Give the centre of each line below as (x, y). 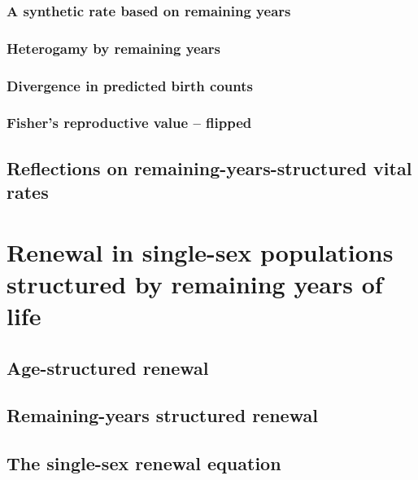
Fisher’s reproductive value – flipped (129, 123)
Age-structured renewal (108, 367)
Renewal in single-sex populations (200, 251)
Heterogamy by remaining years (114, 48)
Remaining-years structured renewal (162, 415)
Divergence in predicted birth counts (130, 85)
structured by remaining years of (195, 283)
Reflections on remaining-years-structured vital (209, 167)
